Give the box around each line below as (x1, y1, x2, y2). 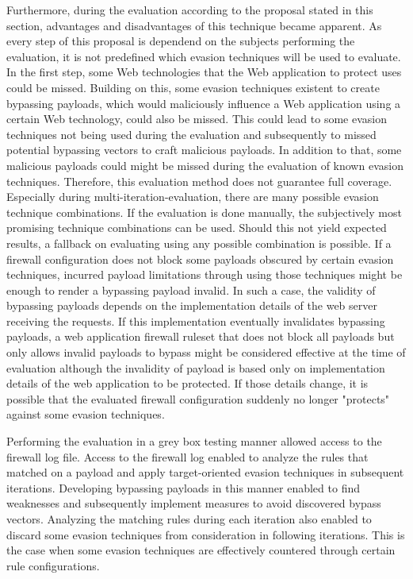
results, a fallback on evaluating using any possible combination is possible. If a (6, 234, 392, 251)
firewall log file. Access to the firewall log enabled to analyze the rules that (6, 448, 369, 465)
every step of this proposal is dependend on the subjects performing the (6, 33, 355, 49)
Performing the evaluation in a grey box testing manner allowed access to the (6, 433, 382, 450)
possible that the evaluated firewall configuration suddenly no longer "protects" (6, 390, 390, 407)
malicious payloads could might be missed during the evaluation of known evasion (6, 156, 403, 173)
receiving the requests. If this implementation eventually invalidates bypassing (6, 312, 385, 329)
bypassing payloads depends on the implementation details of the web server (6, 297, 377, 314)
